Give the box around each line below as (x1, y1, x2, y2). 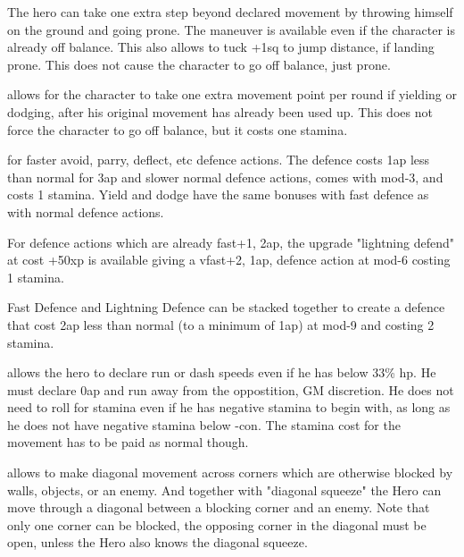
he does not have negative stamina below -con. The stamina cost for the (7, 415, 401, 434)
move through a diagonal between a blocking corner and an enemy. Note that (7, 498, 430, 517)
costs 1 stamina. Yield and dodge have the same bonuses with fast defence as (7, 185, 429, 204)
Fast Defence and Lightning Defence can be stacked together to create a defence (7, 298, 445, 316)
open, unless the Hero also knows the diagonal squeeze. (7, 533, 308, 552)
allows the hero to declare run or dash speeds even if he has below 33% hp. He (7, 363, 436, 382)
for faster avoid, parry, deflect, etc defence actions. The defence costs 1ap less (7, 150, 430, 169)
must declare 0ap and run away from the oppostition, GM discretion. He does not (7, 380, 454, 399)
